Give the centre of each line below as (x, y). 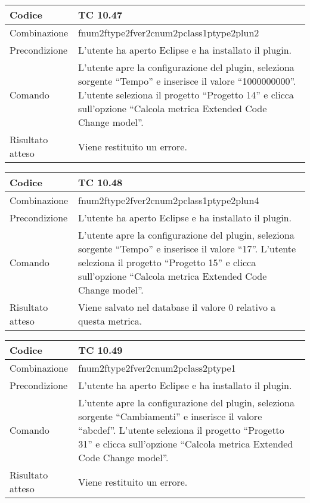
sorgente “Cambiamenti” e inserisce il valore (170, 416)
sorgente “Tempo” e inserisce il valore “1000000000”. (187, 81)
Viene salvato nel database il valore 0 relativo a (177, 307)
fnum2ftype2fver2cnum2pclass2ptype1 (157, 368)
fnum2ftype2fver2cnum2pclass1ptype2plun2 (168, 33)
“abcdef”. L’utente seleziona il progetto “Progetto (181, 430)
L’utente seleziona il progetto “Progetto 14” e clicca (186, 95)
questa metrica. (110, 321)
